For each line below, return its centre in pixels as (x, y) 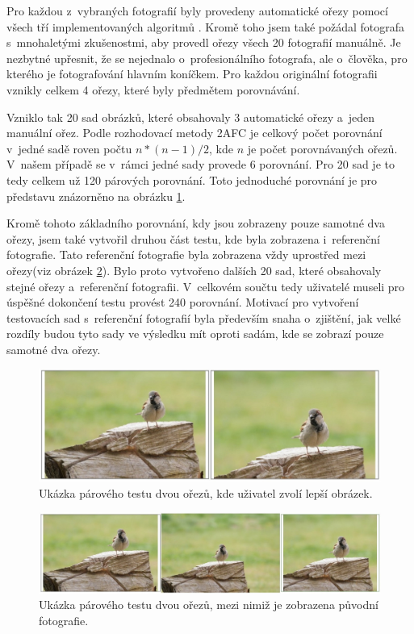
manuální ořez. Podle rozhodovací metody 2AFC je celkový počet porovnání (194, 133)
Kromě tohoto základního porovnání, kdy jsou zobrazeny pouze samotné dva (196, 223)
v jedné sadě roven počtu (69, 148)
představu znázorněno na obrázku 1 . (96, 196)
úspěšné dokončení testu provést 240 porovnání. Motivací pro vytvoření (183, 302)
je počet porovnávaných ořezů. (322, 148)
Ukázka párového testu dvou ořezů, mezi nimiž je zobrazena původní (209, 605)
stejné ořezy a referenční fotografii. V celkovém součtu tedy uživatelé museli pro (206, 286)
